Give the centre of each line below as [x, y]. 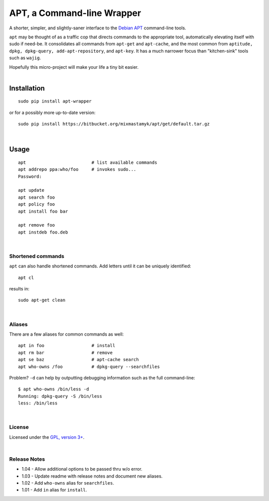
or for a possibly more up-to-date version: [52, 113]
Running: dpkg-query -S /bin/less [60, 396]
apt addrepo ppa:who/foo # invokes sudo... [77, 170]
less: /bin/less [38, 403]
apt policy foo [37, 204]
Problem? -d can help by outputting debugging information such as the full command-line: [102, 377]
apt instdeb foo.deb [43, 232]
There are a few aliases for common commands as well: [67, 334]
